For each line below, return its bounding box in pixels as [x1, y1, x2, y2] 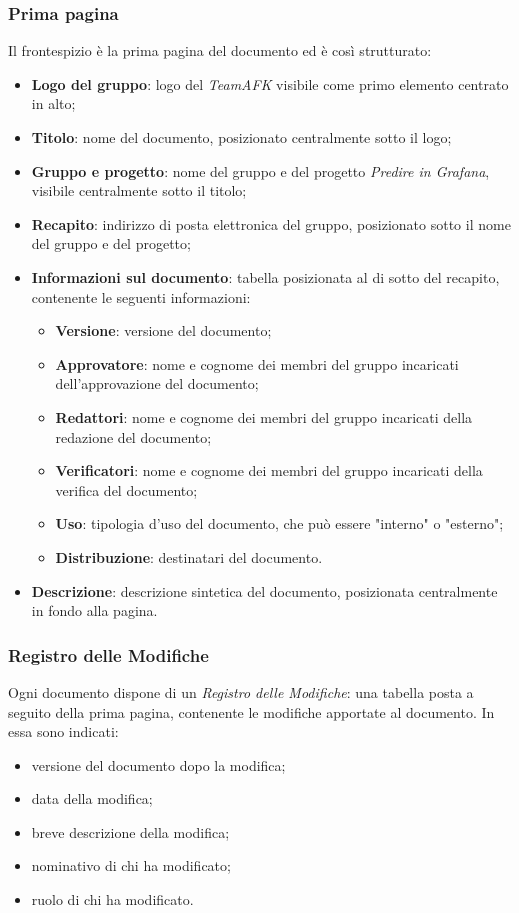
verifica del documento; [55, 479, 198, 500]
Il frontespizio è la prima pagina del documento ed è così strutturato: [8, 40, 432, 61]
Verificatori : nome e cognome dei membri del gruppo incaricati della [55, 460, 483, 481]
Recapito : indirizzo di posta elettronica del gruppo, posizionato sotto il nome [31, 213, 511, 234]
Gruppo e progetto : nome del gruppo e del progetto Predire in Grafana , [31, 160, 490, 181]
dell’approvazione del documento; [55, 373, 259, 394]
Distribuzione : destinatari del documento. [55, 546, 323, 567]
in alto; [31, 93, 76, 114]
